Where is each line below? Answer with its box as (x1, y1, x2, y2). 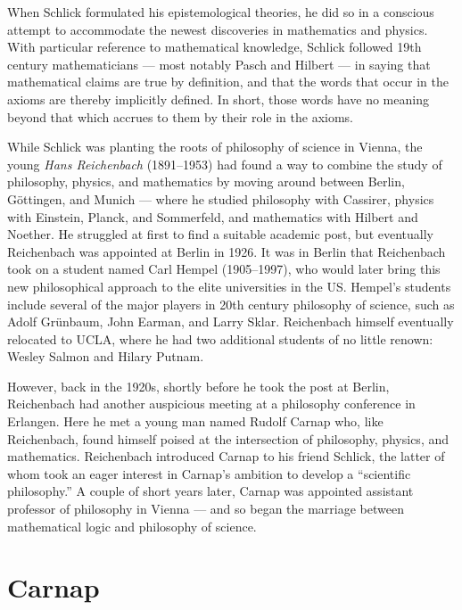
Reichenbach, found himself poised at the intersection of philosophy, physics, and (7, 429, 450, 448)
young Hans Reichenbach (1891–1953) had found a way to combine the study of (7, 154, 442, 173)
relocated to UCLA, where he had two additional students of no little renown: (7, 329, 433, 348)
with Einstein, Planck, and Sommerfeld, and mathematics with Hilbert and (7, 207, 418, 226)
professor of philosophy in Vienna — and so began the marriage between (7, 499, 404, 518)
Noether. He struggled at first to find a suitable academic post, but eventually (7, 225, 433, 243)
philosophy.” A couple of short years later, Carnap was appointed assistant (7, 482, 414, 500)
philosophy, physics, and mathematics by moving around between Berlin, (7, 172, 405, 191)
